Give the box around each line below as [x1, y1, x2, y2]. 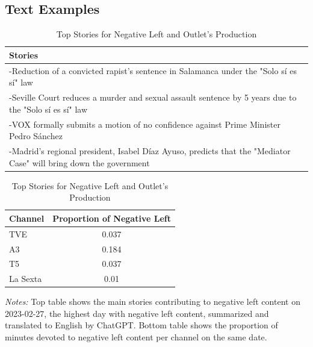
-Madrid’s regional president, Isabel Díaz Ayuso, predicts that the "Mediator [9, 144, 291, 157]
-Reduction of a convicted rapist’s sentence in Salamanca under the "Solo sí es [9, 64, 297, 77]
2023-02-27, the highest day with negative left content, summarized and [5, 307, 269, 319]
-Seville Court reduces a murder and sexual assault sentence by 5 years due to [9, 91, 297, 104]
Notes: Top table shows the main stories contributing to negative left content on [5, 295, 300, 308]
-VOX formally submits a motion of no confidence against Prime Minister [9, 117, 280, 130]
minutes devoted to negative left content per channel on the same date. [5, 331, 267, 343]
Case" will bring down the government [9, 156, 150, 169]
